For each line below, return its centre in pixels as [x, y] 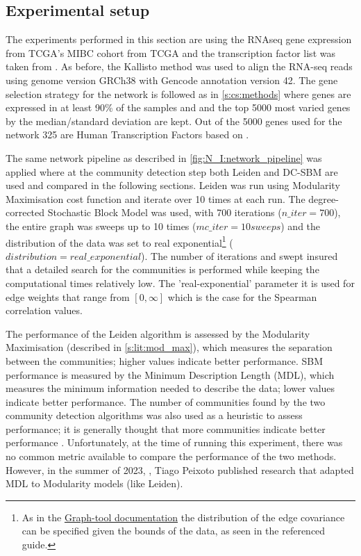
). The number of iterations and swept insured [240, 255]
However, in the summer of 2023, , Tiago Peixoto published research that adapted [180, 469]
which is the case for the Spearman [242, 296]
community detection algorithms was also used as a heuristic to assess [154, 415]
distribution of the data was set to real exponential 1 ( [119, 241]
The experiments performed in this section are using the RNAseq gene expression [179, 39]
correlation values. [44, 310]
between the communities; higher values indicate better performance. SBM [165, 360]
